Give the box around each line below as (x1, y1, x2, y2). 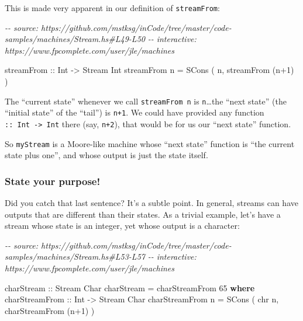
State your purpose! (5, 173, 101, 188)
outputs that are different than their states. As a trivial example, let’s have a (5, 208, 281, 220)
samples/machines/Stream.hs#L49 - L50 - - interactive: (5, 33, 197, 45)
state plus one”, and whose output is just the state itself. (5, 149, 208, 161)
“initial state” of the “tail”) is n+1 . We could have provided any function (5, 106, 264, 118)
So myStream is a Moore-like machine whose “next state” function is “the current (5, 137, 295, 149)
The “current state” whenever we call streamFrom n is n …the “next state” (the (5, 95, 287, 107)
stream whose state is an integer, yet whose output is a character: (5, 219, 240, 232)
